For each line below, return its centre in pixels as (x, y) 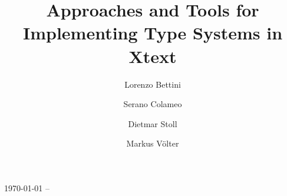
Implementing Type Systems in (153, 33)
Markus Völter (153, 143)
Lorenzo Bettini (153, 84)
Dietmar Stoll (153, 123)
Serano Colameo (153, 104)
